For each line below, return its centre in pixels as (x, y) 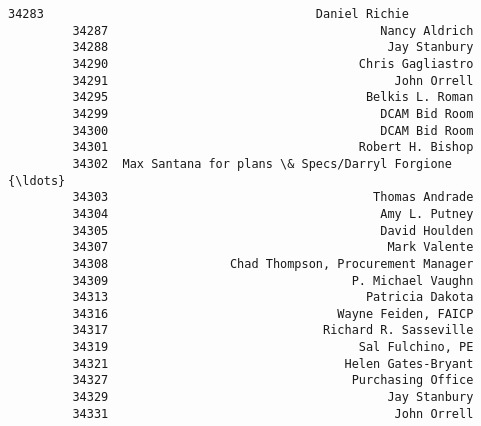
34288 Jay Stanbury (273, 47)
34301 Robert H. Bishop (273, 147)
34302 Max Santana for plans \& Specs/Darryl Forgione (262, 163)
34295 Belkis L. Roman (273, 97)
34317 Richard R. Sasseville (273, 330)
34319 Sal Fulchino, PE (273, 347)
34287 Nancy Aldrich (273, 30)
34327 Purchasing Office (273, 380)
